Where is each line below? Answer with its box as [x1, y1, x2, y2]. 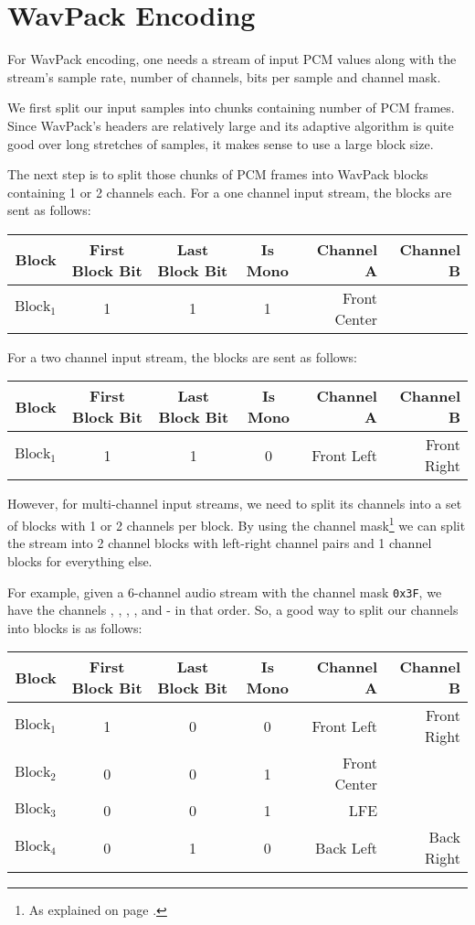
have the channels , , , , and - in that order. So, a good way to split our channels [7, 600, 459, 619]
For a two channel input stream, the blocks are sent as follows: [7, 347, 357, 366]
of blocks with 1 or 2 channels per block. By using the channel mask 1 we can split [7, 513, 466, 534]
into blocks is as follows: [7, 618, 142, 637]
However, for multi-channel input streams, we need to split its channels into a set [7, 494, 462, 513]
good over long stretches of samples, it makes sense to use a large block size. [7, 134, 434, 153]
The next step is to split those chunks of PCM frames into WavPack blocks [7, 165, 428, 184]
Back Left [315, 836, 378, 858]
